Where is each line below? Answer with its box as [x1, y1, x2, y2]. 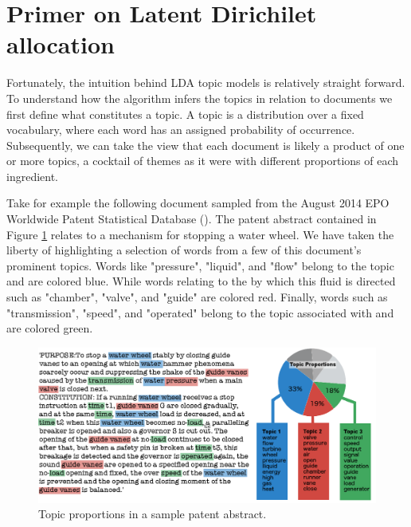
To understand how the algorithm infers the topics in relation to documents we [6, 89, 393, 106]
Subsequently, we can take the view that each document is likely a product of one [6, 136, 405, 153]
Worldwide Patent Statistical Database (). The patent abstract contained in [6, 210, 377, 227]
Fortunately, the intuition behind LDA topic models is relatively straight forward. [6, 74, 405, 91]
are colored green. [6, 320, 93, 336]
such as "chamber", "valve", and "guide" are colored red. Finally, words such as [6, 289, 388, 305]
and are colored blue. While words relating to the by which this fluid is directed [6, 273, 396, 289]
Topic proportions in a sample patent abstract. [38, 505, 267, 522]
